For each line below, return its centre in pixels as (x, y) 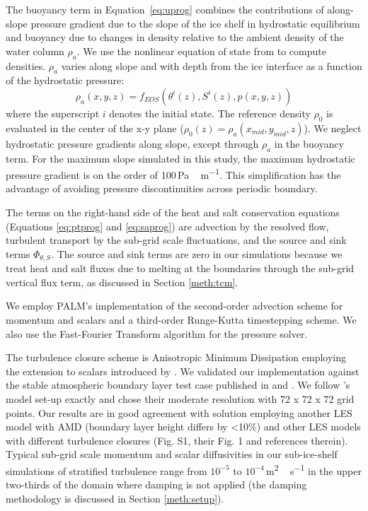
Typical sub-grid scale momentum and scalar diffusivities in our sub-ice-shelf (172, 454)
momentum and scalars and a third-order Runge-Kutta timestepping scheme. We (181, 320)
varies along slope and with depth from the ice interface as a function (212, 65)
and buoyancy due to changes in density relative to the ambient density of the (175, 37)
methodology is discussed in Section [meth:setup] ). (115, 498)
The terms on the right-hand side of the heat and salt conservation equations (173, 212)
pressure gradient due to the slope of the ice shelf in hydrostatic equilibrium (195, 23)
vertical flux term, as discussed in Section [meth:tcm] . (122, 282)
